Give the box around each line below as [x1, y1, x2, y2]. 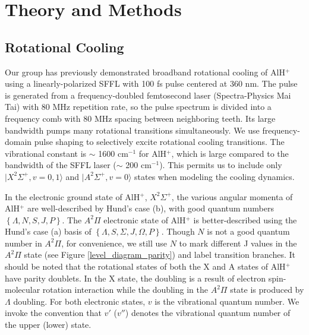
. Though [161, 225, 195, 238]
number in [5, 236, 42, 249]
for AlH [138, 147, 167, 159]
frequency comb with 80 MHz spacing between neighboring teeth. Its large [5, 112, 276, 124]
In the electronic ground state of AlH [5, 190, 140, 203]
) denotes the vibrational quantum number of [125, 306, 291, 319]
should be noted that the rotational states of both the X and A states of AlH [5, 260, 286, 273]
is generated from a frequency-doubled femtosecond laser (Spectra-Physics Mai [5, 89, 291, 101]
